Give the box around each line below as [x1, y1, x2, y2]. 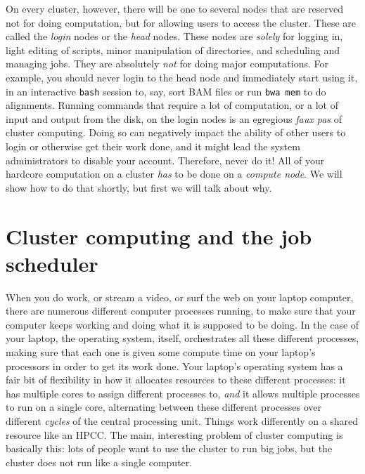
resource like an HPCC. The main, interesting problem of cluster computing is [6, 427, 343, 442]
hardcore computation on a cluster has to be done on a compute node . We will [6, 166, 342, 181]
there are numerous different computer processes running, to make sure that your [6, 303, 356, 318]
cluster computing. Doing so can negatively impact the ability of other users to [6, 125, 346, 140]
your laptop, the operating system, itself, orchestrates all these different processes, [6, 331, 359, 345]
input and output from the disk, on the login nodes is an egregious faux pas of [6, 111, 342, 126]
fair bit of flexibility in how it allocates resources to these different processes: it [6, 372, 346, 387]
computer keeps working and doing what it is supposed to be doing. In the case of [6, 317, 359, 331]
